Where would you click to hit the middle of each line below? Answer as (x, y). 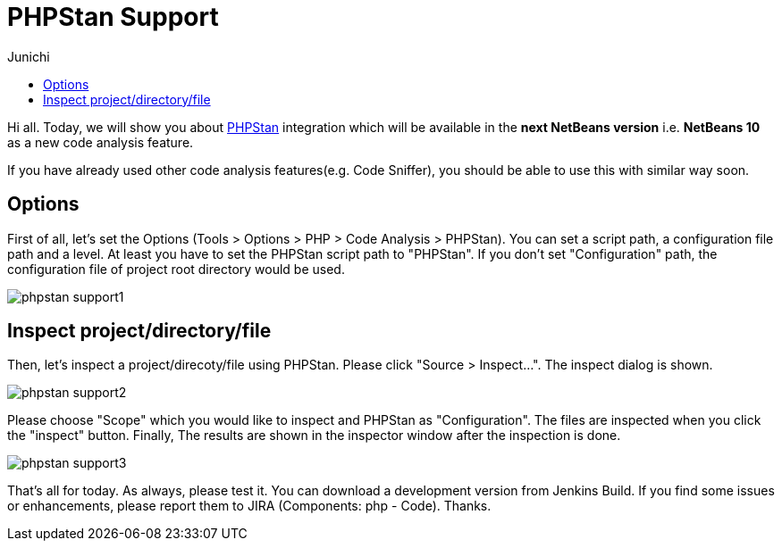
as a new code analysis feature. (101, 142)
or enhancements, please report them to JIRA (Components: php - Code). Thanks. (249, 506)
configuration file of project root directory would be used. (176, 269)
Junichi (29, 56)
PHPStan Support (113, 17)
